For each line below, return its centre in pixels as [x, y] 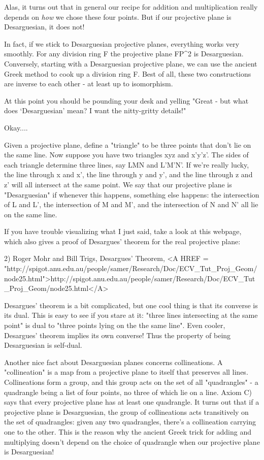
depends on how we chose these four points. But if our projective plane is [118, 17]
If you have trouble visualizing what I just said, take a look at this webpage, [123, 231]
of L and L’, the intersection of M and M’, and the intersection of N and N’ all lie [131, 204]
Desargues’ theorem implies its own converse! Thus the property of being [118, 335]
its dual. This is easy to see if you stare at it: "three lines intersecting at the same [131, 315]
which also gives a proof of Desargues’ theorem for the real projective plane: [122, 241]
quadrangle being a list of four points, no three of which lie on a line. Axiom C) [128, 392]
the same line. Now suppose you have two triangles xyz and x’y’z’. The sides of [126, 155]
